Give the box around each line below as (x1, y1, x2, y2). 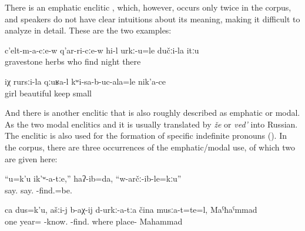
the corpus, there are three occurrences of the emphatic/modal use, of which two (5, 140, 295, 153)
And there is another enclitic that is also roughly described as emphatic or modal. (5, 106, 300, 119)
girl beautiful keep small (5, 86, 92, 99)
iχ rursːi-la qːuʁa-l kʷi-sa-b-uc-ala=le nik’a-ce (5, 75, 166, 87)
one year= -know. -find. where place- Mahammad (5, 215, 183, 227)
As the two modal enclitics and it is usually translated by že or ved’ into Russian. (5, 118, 298, 130)
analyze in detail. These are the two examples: (5, 24, 172, 36)
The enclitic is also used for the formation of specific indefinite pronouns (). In (5, 129, 287, 142)
